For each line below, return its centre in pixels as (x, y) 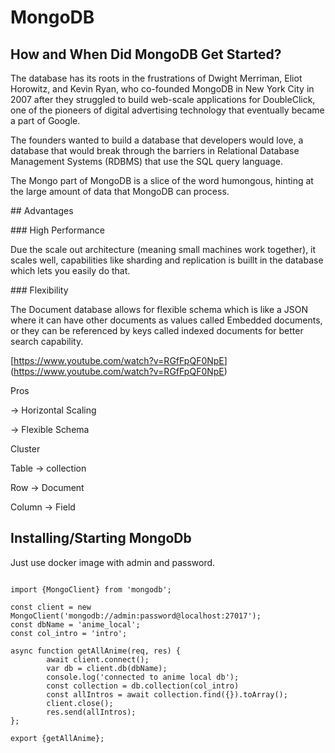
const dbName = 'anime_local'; (75, 624)
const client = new (51, 607)
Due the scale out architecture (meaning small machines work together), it (163, 249)
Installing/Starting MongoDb (101, 538)
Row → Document (47, 487)
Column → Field (43, 507)
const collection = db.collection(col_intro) (143, 686)
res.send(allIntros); (91, 712)
